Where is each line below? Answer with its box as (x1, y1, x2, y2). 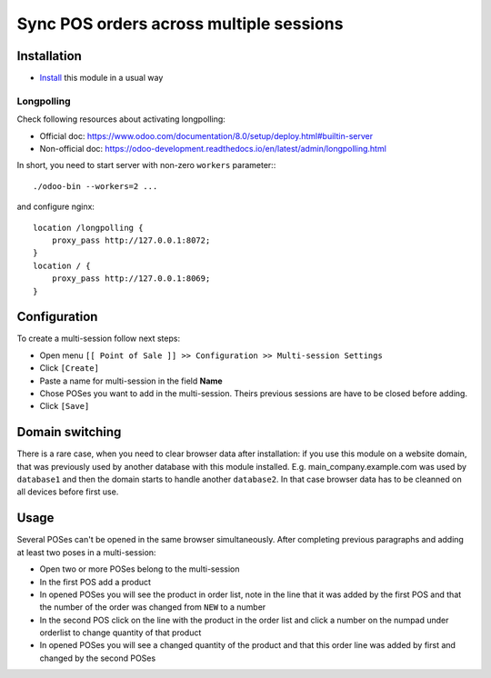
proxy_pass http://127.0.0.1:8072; (51, 234, 211, 245)
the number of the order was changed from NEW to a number (39, 602, 266, 613)
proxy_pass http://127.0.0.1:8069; (51, 274, 211, 284)
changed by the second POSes (39, 653, 156, 663)
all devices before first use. (16, 486, 119, 497)
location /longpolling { (33, 223, 144, 233)
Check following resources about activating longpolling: (16, 114, 226, 125)
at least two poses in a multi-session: (16, 546, 156, 558)
